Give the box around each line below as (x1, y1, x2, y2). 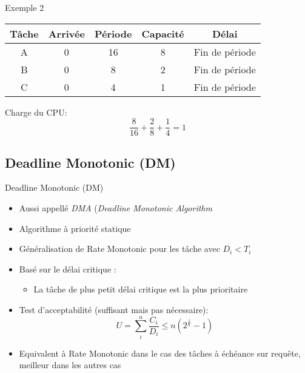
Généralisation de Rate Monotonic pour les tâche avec (19, 242, 220, 255)
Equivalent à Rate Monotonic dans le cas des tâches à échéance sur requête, (19, 346, 301, 359)
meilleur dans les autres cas (19, 358, 121, 371)
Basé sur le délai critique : (19, 262, 116, 275)
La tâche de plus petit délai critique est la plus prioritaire (33, 283, 248, 295)
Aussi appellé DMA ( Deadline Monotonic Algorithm (19, 202, 212, 214)
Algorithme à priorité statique (19, 222, 131, 234)
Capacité (141, 26, 184, 41)
